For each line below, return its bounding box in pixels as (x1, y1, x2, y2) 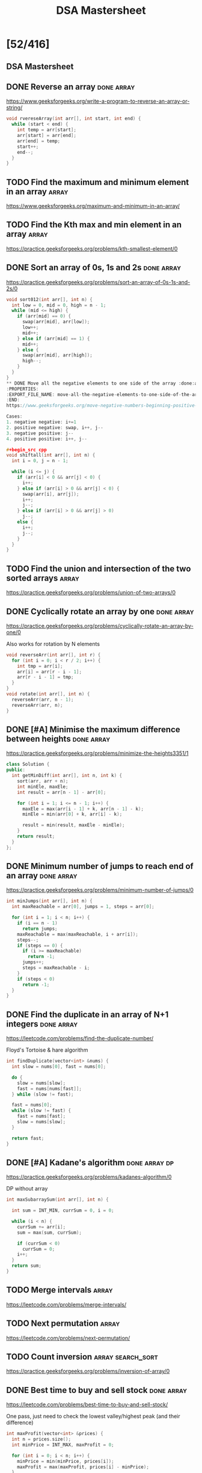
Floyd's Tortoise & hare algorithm (6, 1046, 88, 1054)
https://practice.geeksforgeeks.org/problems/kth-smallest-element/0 (6, 245, 178, 252)
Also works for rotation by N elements (6, 640, 100, 647)
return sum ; (11, 1263, 42, 1269)
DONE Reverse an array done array (6, 82, 135, 92)
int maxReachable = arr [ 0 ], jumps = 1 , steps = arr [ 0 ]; (11, 904, 155, 910)
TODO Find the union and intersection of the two (6, 563, 191, 574)
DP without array (6, 1185, 48, 1192)
